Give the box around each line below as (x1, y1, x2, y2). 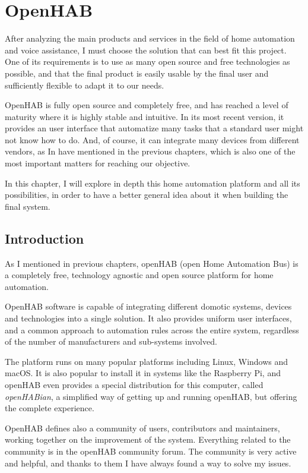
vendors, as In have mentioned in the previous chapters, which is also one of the (5, 145, 296, 157)
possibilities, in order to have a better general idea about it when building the (5, 188, 288, 201)
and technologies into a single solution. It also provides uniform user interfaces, (5, 312, 292, 324)
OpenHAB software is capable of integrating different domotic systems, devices (5, 300, 292, 313)
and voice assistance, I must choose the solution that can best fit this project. (5, 43, 287, 56)
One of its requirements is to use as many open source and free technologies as (5, 55, 290, 68)
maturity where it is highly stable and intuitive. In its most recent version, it (5, 110, 284, 122)
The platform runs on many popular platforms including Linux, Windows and (5, 355, 288, 367)
